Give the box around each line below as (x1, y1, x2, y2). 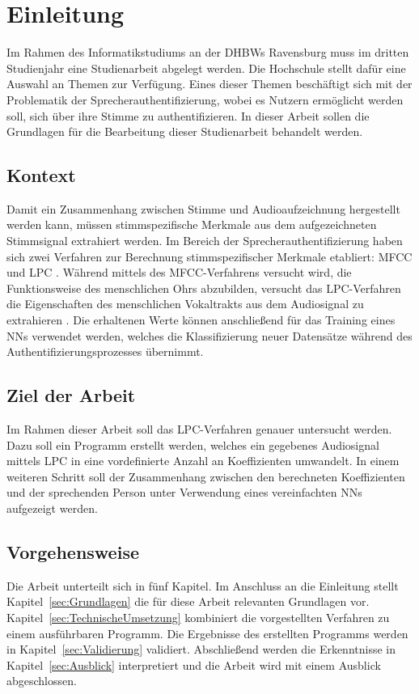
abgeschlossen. (6, 672, 77, 689)
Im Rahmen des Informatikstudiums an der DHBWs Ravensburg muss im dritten (6, 44, 409, 61)
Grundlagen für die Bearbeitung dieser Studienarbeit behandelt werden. (6, 123, 363, 140)
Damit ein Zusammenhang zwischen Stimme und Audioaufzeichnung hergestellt (6, 200, 400, 217)
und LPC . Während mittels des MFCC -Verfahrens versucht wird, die (6, 264, 352, 281)
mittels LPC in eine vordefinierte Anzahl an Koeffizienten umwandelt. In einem (6, 452, 400, 469)
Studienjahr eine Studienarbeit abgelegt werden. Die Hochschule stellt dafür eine (6, 59, 406, 76)
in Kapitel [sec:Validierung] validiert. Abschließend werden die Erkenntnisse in (6, 641, 396, 658)
